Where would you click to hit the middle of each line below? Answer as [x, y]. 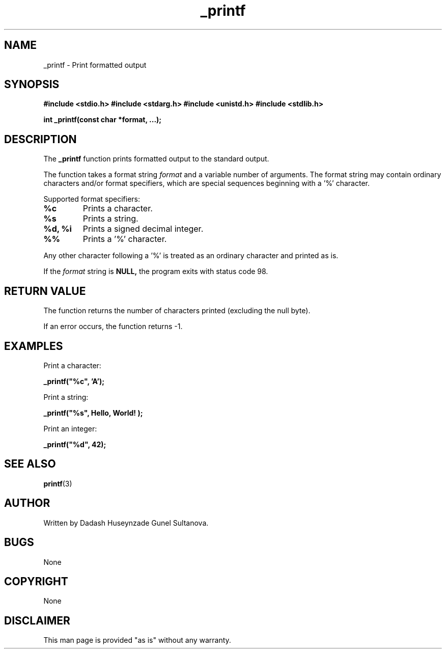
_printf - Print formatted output [95, 65]
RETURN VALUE [45, 291]
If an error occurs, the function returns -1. [113, 326]
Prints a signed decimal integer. [143, 229]
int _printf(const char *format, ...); [103, 120]
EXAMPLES [34, 346]
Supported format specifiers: [92, 199]
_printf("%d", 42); [75, 444]
